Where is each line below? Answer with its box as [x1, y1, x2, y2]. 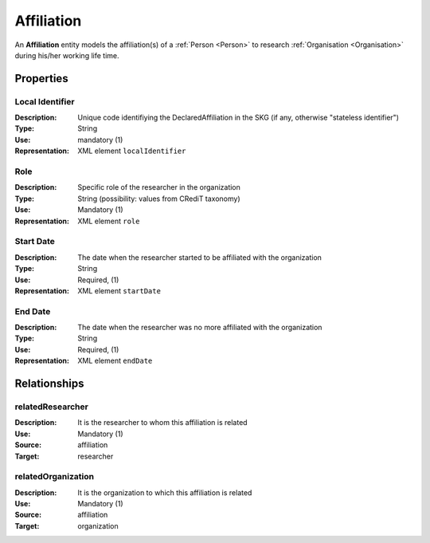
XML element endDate [77, 356, 153, 366]
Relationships [14, 377, 84, 391]
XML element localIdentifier [77, 146, 186, 155]
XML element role [77, 216, 140, 226]
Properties [14, 72, 68, 85]
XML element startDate [77, 285, 161, 295]
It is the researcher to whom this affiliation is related [77, 418, 248, 427]
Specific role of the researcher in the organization [77, 183, 240, 192]
